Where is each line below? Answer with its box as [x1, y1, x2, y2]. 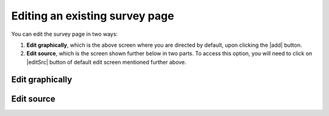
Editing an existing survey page [11, 9, 174, 22]
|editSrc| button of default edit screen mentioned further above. [26, 58, 187, 66]
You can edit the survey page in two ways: [11, 30, 118, 38]
